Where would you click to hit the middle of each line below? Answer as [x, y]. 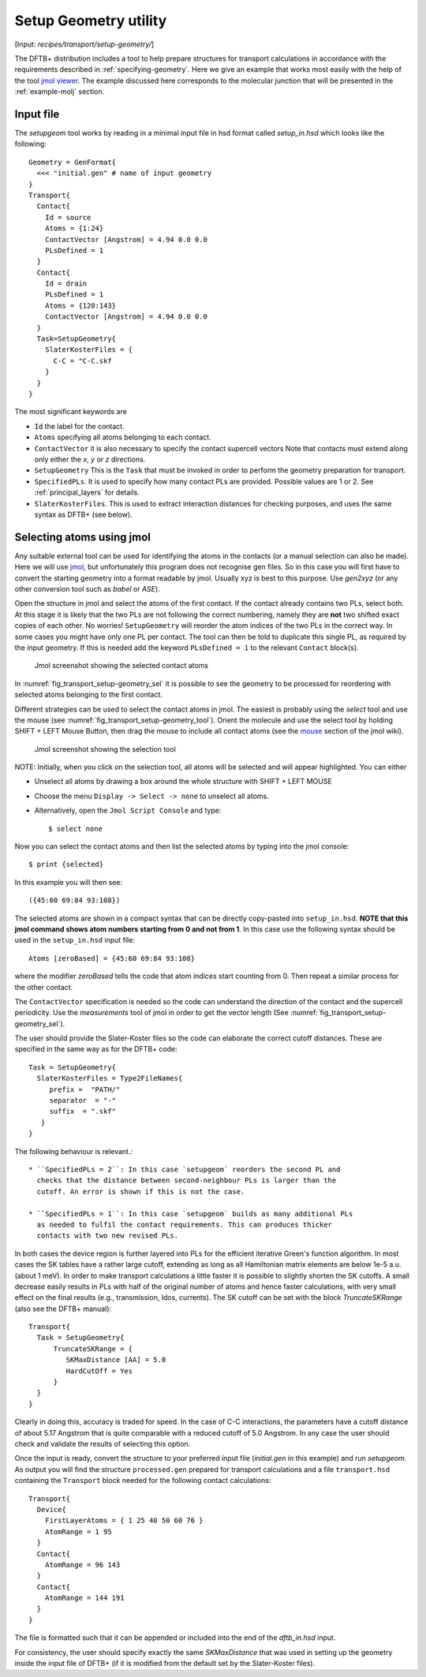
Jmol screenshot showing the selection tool [105, 749]
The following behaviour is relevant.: [74, 1151]
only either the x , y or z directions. [90, 459]
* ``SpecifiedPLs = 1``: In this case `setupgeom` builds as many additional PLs [191, 1214]
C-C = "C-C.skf [82, 360]
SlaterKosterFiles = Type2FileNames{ [110, 1078]
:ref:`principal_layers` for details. [87, 492]
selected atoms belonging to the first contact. [89, 695]
